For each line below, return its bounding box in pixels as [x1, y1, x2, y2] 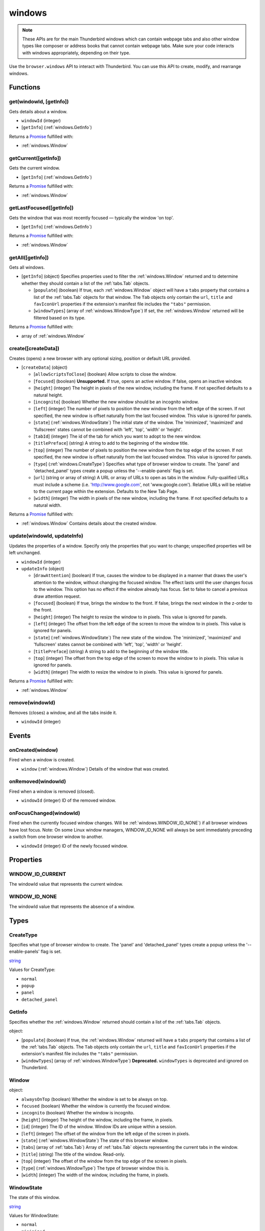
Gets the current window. [9, 165, 60, 171]
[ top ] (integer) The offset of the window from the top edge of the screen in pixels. [21, 1158, 187, 1164]
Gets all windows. [9, 264, 45, 270]
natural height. [33, 392, 63, 398]
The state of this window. [9, 1195, 60, 1200]
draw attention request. [33, 593, 81, 599]
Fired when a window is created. [9, 757, 75, 763]
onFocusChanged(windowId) [9, 810, 80, 816]
